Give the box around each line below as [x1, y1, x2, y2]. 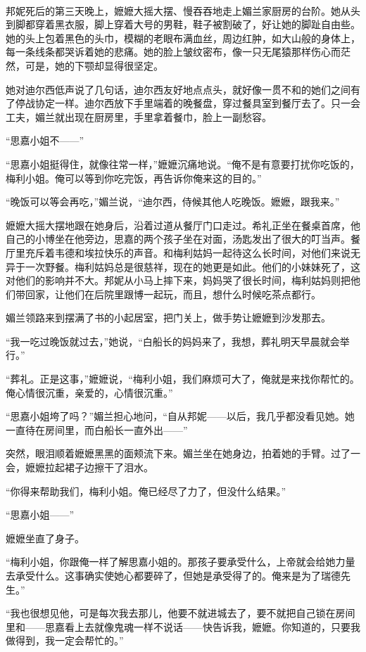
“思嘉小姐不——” [6, 133, 84, 148]
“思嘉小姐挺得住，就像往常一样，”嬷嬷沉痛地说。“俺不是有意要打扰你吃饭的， [6, 156, 360, 171]
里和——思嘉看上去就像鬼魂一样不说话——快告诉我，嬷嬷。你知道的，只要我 [6, 619, 360, 634]
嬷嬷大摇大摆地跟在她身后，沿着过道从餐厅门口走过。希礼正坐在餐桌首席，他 [6, 217, 360, 232]
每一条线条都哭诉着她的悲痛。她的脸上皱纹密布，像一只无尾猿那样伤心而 [6, 44, 341, 59]
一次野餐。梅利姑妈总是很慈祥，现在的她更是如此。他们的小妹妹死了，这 [25, 259, 360, 274]
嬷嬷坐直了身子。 [6, 530, 84, 545]
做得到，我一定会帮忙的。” [6, 633, 124, 648]
